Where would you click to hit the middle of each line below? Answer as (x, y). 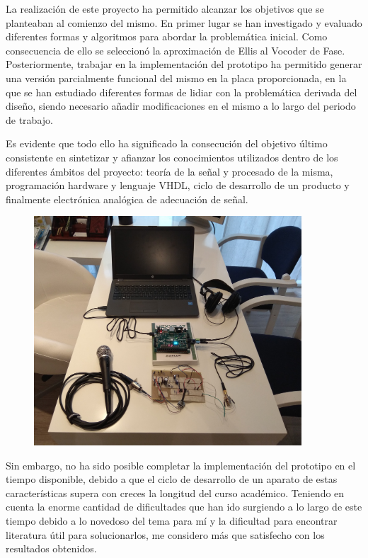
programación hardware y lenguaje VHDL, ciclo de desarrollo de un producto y (178, 185)
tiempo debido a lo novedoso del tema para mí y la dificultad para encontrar (172, 520)
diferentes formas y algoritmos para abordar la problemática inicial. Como (167, 36)
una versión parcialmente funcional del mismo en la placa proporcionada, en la (176, 78)
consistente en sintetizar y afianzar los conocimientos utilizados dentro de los (172, 157)
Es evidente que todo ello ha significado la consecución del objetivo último (167, 143)
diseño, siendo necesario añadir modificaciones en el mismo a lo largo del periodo (181, 106)
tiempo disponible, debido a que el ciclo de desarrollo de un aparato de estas (172, 479)
